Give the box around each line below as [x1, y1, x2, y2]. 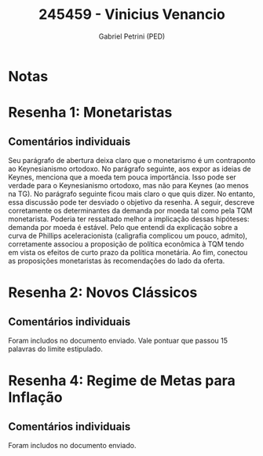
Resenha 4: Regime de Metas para [8, 372, 236, 390]
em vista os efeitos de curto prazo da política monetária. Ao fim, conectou [8, 247, 248, 257]
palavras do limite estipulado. [8, 344, 104, 354]
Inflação [8, 388, 63, 406]
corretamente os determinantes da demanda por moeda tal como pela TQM [8, 206, 253, 215]
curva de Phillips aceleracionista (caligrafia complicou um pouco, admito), [8, 231, 248, 240]
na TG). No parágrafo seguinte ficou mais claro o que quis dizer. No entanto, [8, 189, 255, 198]
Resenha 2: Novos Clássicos [8, 284, 198, 302]
